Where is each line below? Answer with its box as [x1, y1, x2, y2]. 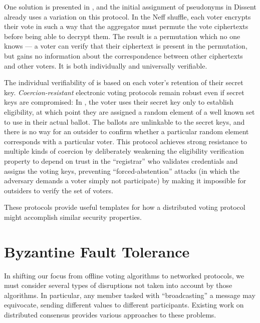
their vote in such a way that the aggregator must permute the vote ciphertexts [4, 21, 248, 32]
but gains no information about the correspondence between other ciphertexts [4, 50, 243, 61]
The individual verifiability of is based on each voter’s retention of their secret [4, 77, 243, 88]
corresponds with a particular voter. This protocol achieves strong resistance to [4, 136, 247, 146]
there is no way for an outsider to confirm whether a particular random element [4, 126, 249, 137]
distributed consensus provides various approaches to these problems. [4, 309, 216, 319]
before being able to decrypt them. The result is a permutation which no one [4, 31, 240, 41]
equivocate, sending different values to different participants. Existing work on [4, 299, 244, 310]
